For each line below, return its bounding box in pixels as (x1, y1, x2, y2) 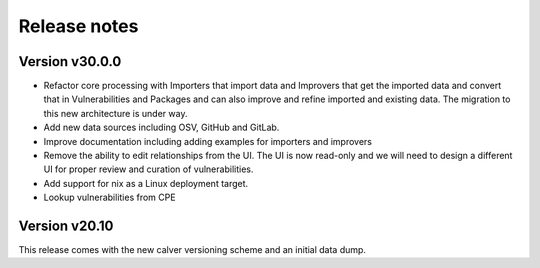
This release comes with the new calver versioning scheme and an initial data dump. (18, 244, 367, 256)
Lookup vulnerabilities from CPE (43, 191, 176, 204)
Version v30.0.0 (18, 53, 122, 70)
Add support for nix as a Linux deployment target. (43, 177, 249, 189)
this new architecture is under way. (43, 107, 188, 119)
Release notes (18, 15, 139, 37)
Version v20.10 (18, 218, 114, 234)
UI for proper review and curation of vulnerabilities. (43, 163, 254, 175)
